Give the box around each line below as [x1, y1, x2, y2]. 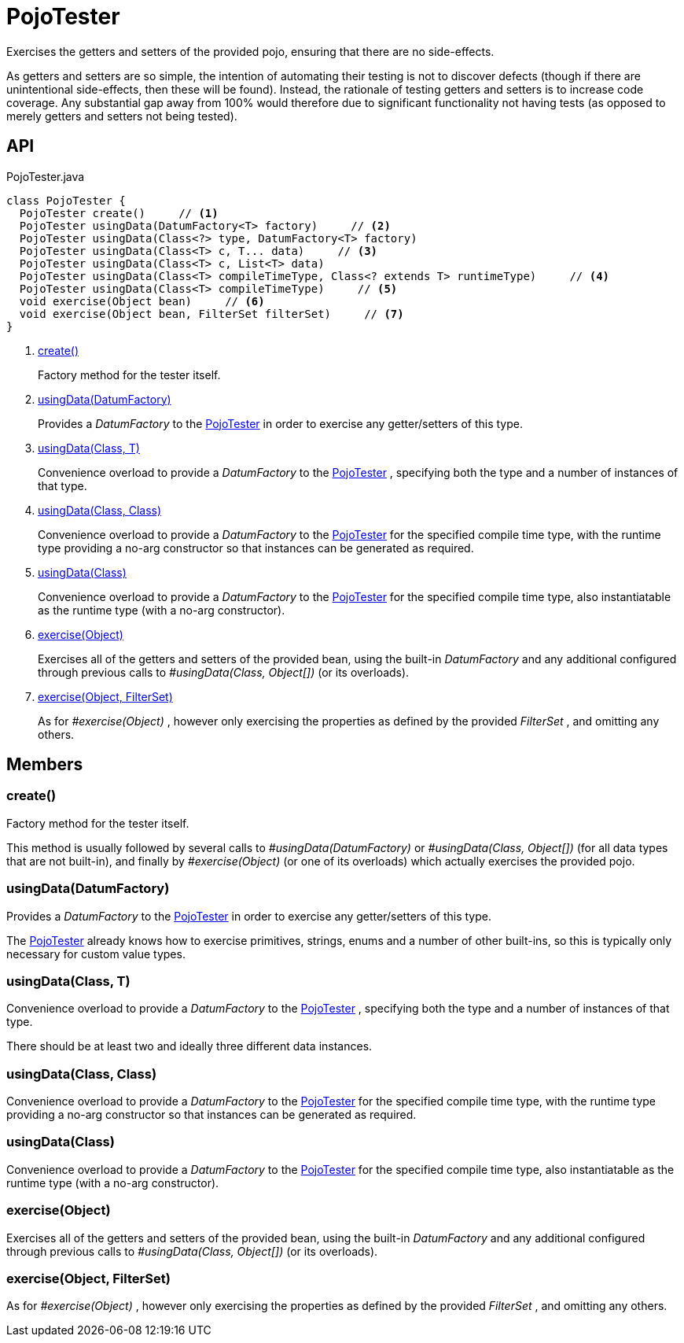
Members [6, 755, 83, 775]
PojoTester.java [6, 169, 85, 183]
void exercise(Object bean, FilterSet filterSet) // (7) [19, 307, 404, 320]
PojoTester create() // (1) [19, 206, 219, 220]
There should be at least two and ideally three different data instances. [6, 1039, 373, 1053]
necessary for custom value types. [6, 946, 186, 961]
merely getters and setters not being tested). [6, 109, 237, 123]
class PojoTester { [6, 194, 126, 207]
